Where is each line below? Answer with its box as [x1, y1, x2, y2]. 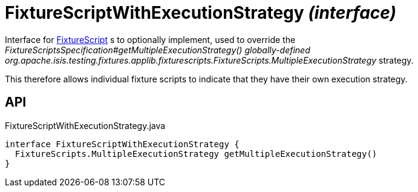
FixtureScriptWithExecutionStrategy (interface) [5, 2, 396, 23]
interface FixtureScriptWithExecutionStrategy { [5, 139, 240, 149]
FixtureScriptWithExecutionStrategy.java [5, 120, 166, 131]
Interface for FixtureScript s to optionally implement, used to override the [5, 34, 296, 45]
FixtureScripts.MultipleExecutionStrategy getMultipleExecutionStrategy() [15, 148, 377, 159]
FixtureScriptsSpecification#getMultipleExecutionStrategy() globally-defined [5, 44, 310, 55]
